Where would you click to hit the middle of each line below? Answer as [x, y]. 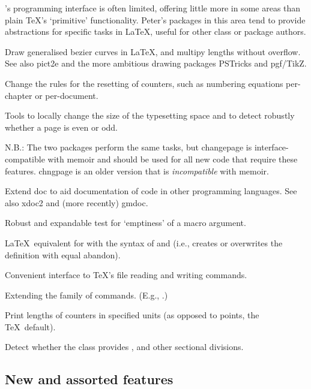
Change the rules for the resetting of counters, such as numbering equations [144, 83]
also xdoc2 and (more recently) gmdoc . [77, 202]
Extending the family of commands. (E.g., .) [86, 295]
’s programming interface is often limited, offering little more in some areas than [153, 8]
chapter [19, 95]
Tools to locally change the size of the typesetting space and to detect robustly [150, 115]
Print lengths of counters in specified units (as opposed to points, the [132, 315]
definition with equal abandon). [63, 254]
